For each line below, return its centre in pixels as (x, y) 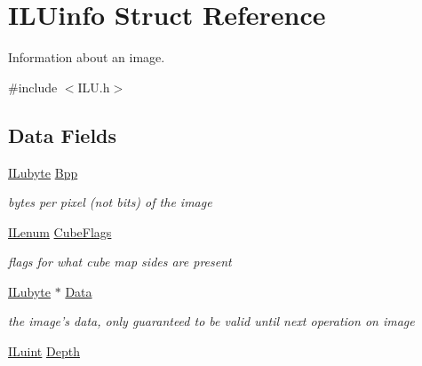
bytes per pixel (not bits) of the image (110, 202)
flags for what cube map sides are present (120, 262)
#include (33, 87)
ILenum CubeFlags (60, 231)
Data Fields (63, 135)
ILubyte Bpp (43, 172)
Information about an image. (87, 57)
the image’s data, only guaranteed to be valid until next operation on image (211, 321)
